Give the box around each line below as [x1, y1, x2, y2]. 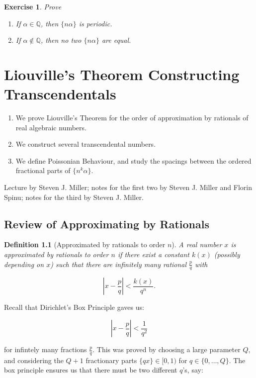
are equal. [101, 35, 131, 45]
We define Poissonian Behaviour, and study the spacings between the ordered [15, 155, 252, 166]
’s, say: [182, 365, 203, 375]
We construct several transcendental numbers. [15, 139, 156, 149]
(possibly [214, 249, 240, 260]
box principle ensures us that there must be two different [4, 365, 177, 375]
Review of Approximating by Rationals [4, 216, 210, 231]
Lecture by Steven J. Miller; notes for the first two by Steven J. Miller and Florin [4, 182, 252, 192]
